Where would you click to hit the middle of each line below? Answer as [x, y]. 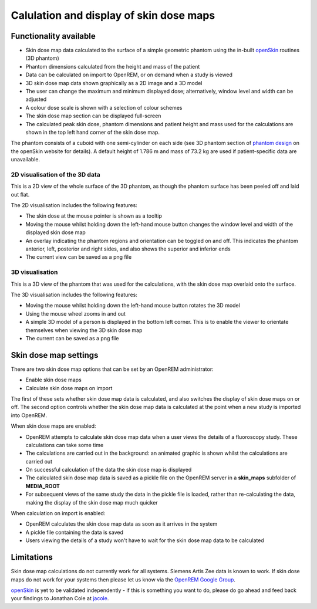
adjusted [36, 99]
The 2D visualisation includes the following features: [74, 205]
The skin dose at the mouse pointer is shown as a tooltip [94, 216]
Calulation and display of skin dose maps [113, 15]
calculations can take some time [65, 445]
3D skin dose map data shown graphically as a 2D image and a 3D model [114, 83]
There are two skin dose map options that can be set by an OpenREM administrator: [112, 369]
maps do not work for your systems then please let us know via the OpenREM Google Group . [123, 579]
